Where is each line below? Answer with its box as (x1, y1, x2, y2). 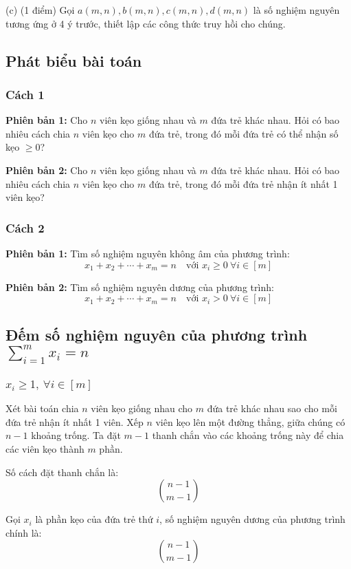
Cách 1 (5, 85, 45, 103)
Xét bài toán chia (5, 401, 79, 416)
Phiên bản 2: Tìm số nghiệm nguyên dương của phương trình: (5, 279, 274, 294)
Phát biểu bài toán (5, 50, 142, 71)
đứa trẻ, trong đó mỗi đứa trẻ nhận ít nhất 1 (148, 176, 338, 191)
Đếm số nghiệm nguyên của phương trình (5, 323, 308, 345)
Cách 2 (5, 219, 45, 236)
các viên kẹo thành (5, 442, 84, 456)
